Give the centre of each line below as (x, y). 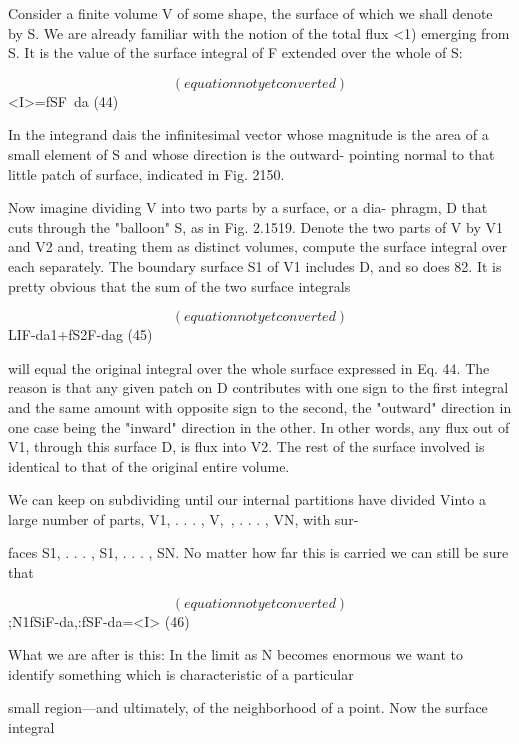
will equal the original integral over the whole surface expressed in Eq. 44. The (249, 367)
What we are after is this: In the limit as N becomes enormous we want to (236, 654)
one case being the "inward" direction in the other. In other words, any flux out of (259, 426)
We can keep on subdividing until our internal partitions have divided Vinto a (247, 499)
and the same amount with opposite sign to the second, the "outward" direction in (260, 406)
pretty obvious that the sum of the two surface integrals (179, 285)
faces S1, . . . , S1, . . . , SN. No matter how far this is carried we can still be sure (258, 552)
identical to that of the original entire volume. (149, 465)
